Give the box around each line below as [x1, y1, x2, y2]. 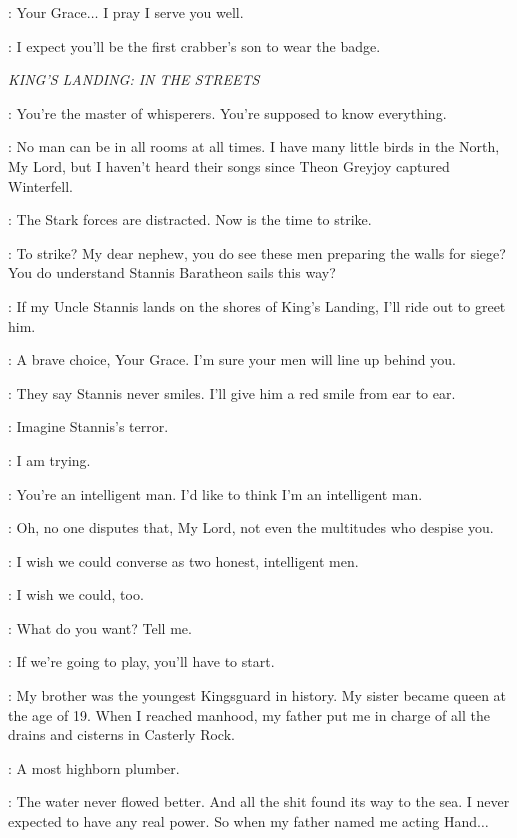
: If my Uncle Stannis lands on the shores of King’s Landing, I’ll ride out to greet [8, 295, 506, 316]
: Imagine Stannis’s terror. [8, 416, 169, 437]
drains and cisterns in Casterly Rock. [8, 724, 235, 745]
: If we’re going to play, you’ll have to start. [8, 651, 275, 672]
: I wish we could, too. [8, 584, 144, 605]
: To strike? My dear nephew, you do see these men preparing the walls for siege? [8, 242, 506, 263]
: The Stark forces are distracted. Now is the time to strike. [8, 209, 372, 230]
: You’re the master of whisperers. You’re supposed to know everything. [8, 102, 447, 123]
